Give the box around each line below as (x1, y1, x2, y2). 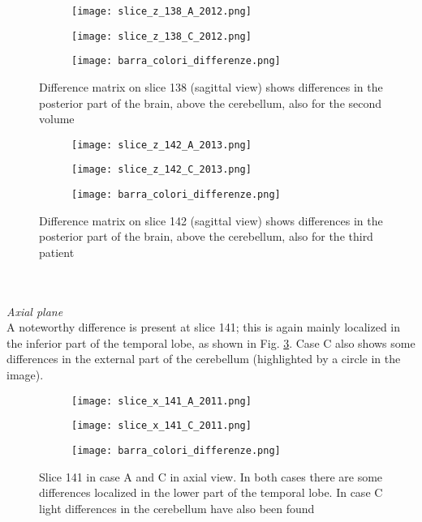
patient (39, 243, 75, 260)
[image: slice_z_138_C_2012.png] (71, 30, 252, 42)
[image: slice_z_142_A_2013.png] (71, 139, 252, 151)
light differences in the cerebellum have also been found (39, 499, 315, 516)
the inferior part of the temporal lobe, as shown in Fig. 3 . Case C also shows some (6, 334, 416, 351)
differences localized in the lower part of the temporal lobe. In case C (39, 484, 383, 501)
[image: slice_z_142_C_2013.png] (71, 164, 252, 176)
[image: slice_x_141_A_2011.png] (71, 395, 252, 407)
